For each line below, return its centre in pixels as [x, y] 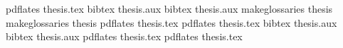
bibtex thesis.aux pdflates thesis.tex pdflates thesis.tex [124, 36]
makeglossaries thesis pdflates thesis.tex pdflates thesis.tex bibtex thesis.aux [171, 22]
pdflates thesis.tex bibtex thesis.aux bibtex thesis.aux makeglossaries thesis [169, 8]
